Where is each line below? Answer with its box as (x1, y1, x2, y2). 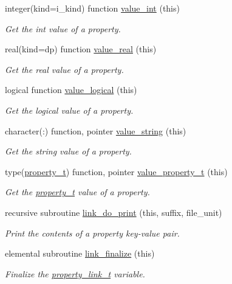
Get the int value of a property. (5, 22, 121, 35)
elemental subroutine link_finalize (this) (5, 247, 155, 260)
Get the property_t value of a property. (5, 185, 150, 198)
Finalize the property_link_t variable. (5, 267, 145, 280)
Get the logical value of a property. (5, 103, 134, 116)
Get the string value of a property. (5, 145, 132, 158)
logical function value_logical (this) (5, 83, 137, 96)
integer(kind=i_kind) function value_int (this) (5, 2, 180, 14)
